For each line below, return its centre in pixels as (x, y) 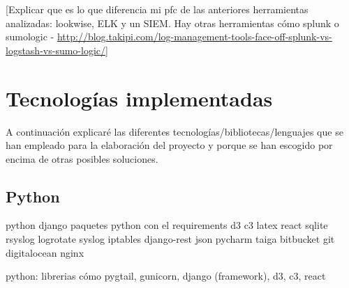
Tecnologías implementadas (139, 98)
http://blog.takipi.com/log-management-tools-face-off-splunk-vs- (194, 37)
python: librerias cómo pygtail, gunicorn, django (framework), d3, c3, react (166, 276)
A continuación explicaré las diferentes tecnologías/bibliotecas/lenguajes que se (174, 131)
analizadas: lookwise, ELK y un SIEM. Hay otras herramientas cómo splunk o (172, 23)
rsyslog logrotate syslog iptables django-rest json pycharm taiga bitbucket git (170, 239)
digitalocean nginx (45, 252)
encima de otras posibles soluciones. (82, 158)
